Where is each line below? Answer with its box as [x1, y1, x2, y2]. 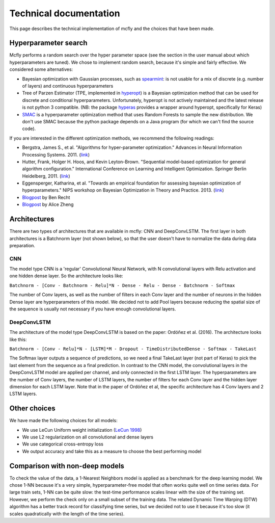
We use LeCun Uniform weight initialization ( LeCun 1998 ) [22, 427, 142, 433]
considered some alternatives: [9, 66, 73, 72]
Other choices [9, 404, 56, 413]
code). [22, 125, 36, 132]
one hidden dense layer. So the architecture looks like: [9, 273, 123, 279]
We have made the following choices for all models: [9, 417, 118, 424]
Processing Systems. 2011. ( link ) [22, 151, 90, 158]
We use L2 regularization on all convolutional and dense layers [22, 434, 154, 440]
